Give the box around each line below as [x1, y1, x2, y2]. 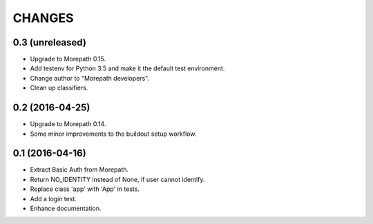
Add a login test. [30, 194, 77, 203]
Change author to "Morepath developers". [30, 74, 150, 82]
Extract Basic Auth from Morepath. [30, 165, 129, 174]
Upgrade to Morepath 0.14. [30, 120, 106, 128]
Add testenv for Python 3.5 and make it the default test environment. [30, 64, 225, 72]
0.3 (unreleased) [12, 37, 86, 48]
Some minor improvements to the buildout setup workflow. [30, 130, 197, 138]
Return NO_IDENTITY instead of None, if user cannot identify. [30, 175, 205, 183]
